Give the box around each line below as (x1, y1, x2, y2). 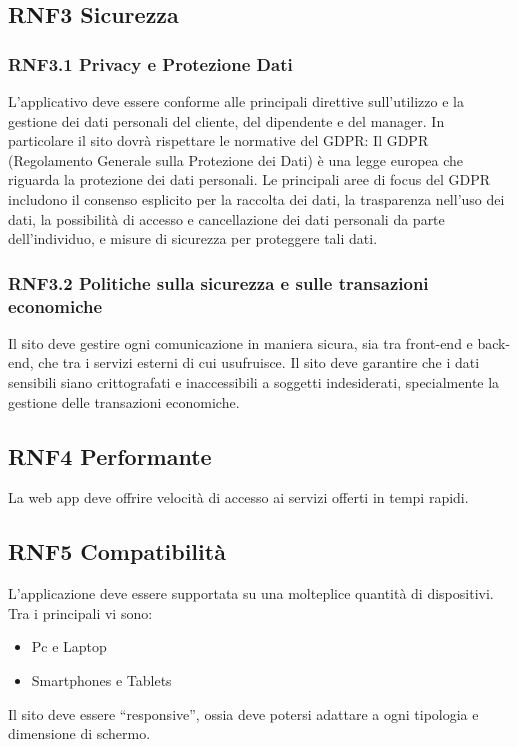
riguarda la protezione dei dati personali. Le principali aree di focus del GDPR (8, 169, 490, 190)
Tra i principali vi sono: (8, 602, 153, 623)
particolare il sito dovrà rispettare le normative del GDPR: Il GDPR (8, 130, 429, 151)
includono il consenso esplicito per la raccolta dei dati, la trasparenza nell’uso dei (8, 188, 505, 209)
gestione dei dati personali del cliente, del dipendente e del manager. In (8, 110, 445, 131)
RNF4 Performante (8, 440, 212, 471)
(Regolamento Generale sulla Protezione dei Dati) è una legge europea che (8, 149, 464, 170)
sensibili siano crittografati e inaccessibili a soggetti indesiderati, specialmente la (8, 372, 500, 393)
